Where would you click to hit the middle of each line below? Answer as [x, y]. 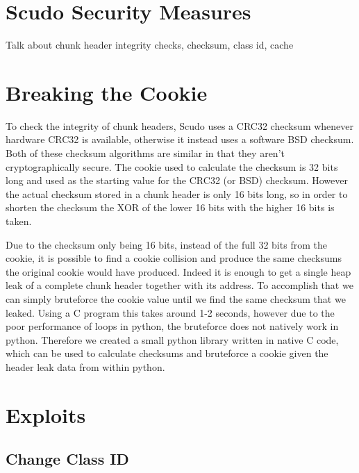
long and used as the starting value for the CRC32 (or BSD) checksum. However [177, 180]
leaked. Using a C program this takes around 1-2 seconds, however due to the [170, 312]
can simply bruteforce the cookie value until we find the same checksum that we [176, 298]
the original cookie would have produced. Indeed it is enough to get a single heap [178, 271]
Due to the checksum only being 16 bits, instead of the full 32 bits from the [166, 244]
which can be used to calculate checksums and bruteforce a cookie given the [167, 353]
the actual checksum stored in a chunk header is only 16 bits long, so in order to [177, 193]
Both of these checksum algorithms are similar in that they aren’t [145, 153]
